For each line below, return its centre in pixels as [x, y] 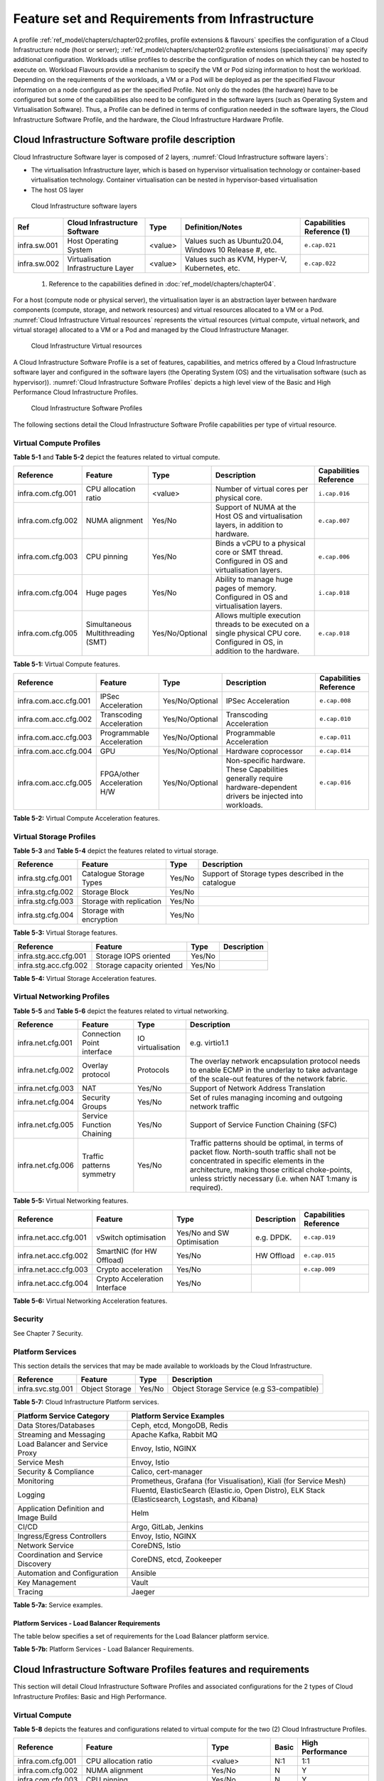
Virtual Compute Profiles [57, 443]
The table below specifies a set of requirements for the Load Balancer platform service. [141, 1636]
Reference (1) [327, 232]
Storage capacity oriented [139, 965]
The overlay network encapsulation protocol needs [275, 1061]
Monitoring [36, 1480]
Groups [94, 1106]
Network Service [46, 1545]
